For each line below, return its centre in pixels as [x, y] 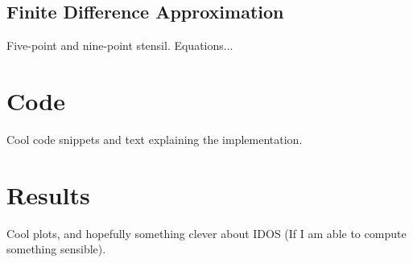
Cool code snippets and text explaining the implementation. [155, 139]
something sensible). [56, 249]
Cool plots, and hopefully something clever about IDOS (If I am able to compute [206, 233]
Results [48, 194]
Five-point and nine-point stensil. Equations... [120, 45]
